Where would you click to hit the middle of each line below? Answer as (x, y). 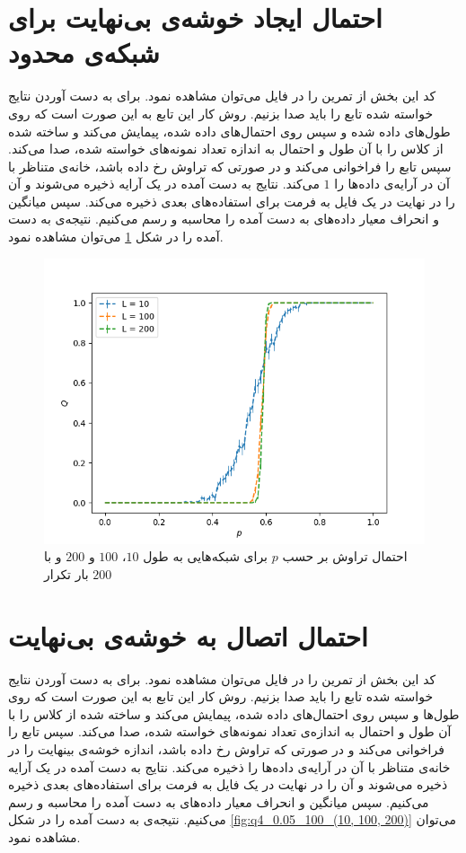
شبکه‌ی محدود (84, 53)
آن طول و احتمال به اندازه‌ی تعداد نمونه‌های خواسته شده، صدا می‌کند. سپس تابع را (230, 731)
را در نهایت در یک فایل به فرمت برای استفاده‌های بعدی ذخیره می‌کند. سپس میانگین (232, 201)
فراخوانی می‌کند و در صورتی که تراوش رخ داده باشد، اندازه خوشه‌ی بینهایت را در (226, 748)
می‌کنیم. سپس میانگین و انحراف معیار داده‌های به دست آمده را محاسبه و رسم (219, 801)
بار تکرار (66, 573)
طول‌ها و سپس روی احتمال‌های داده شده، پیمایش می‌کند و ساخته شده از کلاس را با (234, 713)
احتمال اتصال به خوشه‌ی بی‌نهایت (188, 635)
